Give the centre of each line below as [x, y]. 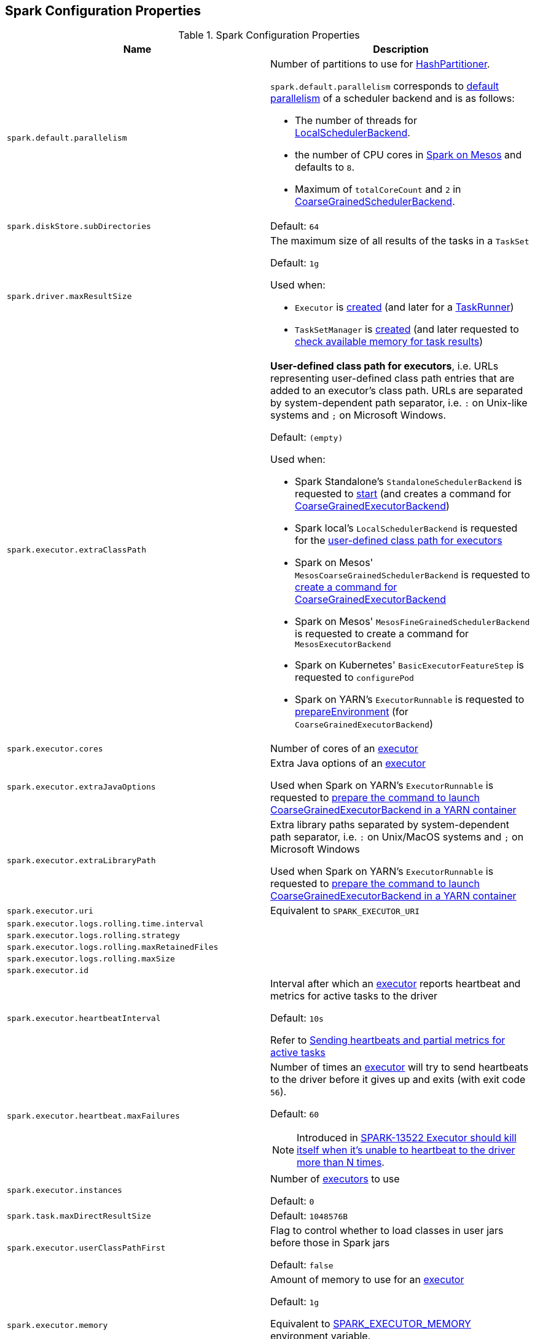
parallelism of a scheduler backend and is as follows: [392, 99]
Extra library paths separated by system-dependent [390, 825]
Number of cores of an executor [344, 749]
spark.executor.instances [64, 1190]
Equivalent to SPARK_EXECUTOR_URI [345, 911]
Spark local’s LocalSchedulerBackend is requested [406, 528]
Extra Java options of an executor [348, 763]
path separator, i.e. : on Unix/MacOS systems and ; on [397, 837]
